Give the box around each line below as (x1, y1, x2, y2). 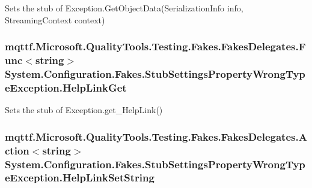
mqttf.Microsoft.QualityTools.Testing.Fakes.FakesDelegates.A (5, 129, 307, 144)
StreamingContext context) (5, 13, 105, 26)
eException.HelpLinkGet (5, 80, 127, 95)
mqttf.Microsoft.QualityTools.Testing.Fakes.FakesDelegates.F (5, 39, 306, 54)
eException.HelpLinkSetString (5, 170, 154, 185)
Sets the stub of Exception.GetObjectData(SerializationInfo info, (5, 2, 243, 14)
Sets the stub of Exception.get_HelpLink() (5, 104, 163, 116)
